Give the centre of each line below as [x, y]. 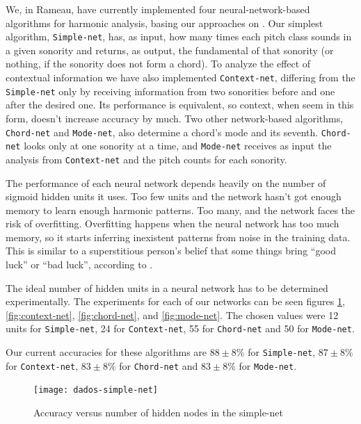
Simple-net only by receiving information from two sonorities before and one [170, 91]
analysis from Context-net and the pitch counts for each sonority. [146, 159]
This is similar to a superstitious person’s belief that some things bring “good [171, 251]
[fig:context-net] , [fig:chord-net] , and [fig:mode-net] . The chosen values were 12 [172, 315]
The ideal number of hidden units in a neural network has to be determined [167, 287]
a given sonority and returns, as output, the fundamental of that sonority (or [170, 50]
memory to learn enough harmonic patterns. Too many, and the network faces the [180, 210]
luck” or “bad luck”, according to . [79, 264]
